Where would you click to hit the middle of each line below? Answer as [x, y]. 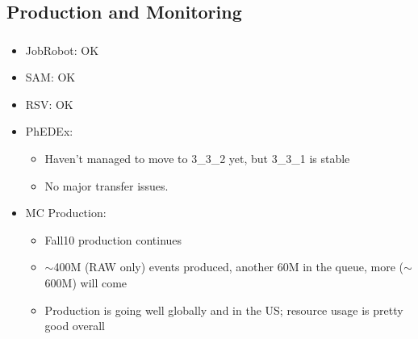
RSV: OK [49, 104]
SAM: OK [50, 77]
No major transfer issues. [107, 185]
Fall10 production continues [113, 239]
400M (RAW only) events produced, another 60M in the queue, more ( [229, 267]
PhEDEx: [49, 131]
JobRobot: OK [62, 50]
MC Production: [66, 213]
